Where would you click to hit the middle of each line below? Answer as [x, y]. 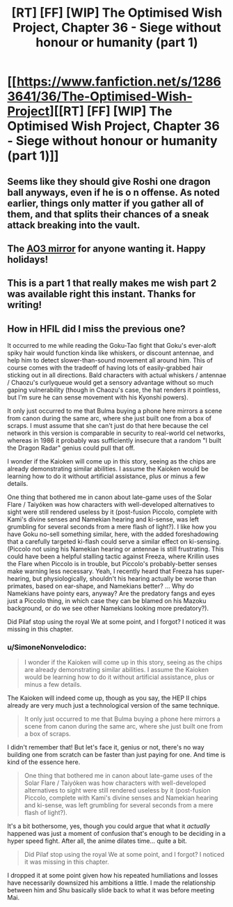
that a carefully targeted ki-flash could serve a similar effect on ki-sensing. [114, 542]
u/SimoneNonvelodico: [47, 648]
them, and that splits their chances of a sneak [108, 214]
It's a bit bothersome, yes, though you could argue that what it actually [109, 826]
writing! [25, 305]
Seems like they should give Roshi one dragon [109, 182]
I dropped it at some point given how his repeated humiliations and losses [113, 876]
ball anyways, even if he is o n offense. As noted [114, 192]
